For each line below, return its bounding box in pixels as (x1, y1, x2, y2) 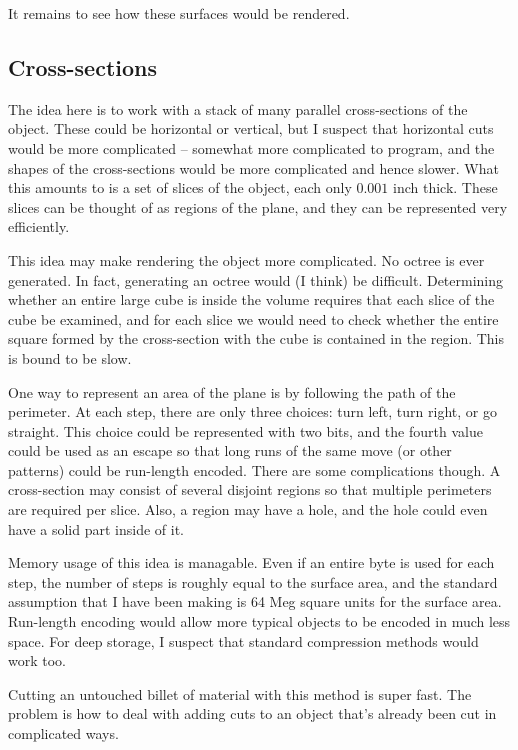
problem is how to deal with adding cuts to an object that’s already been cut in (8, 703, 497, 724)
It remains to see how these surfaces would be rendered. (8, 3, 350, 23)
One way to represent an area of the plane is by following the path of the (8, 381, 456, 402)
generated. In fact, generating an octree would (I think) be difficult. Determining (8, 269, 504, 290)
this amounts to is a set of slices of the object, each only (8, 177, 352, 198)
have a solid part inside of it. (8, 518, 184, 539)
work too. (8, 650, 66, 671)
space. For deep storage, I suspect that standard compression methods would (8, 630, 479, 651)
